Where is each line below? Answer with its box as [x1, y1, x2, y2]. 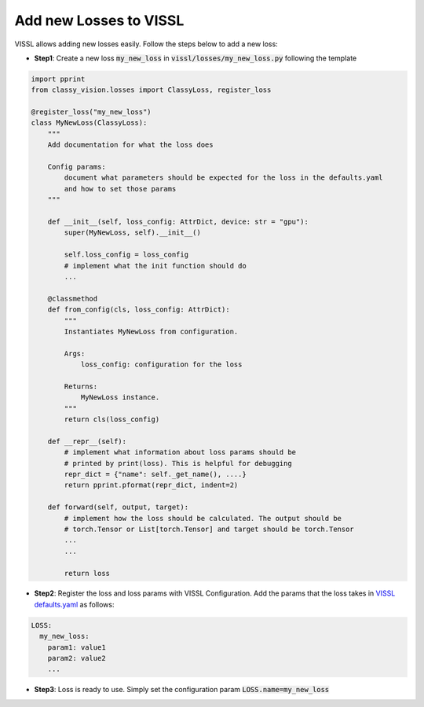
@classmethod [47, 294, 98, 303]
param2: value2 [47, 654, 106, 663]
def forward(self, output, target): [47, 503, 188, 512]
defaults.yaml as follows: [34, 599, 115, 609]
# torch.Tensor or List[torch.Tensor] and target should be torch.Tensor [64, 524, 355, 534]
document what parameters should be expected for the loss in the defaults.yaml [64, 173, 384, 182]
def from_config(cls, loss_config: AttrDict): [47, 305, 231, 314]
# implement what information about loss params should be [64, 448, 297, 457]
